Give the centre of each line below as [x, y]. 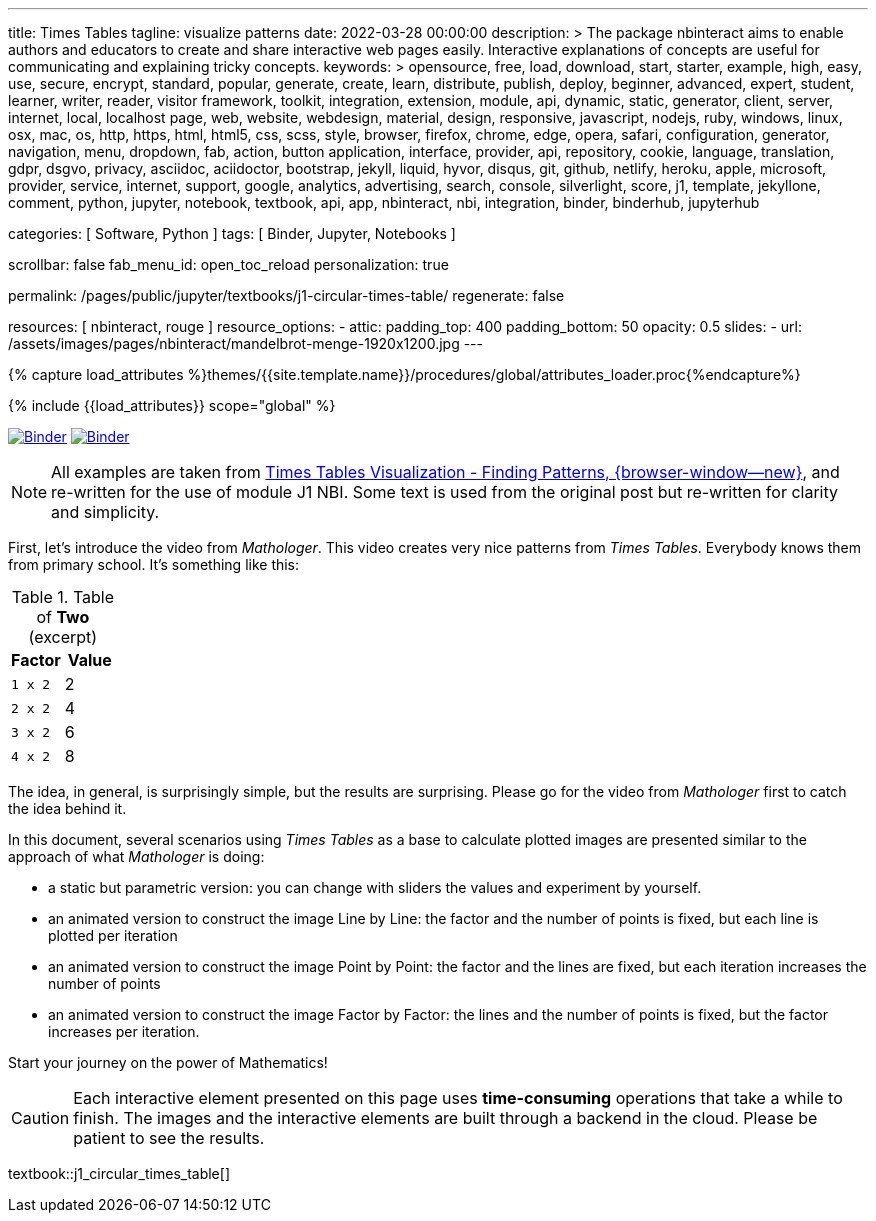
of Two [63, 617]
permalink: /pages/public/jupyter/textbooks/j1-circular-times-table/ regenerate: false [286, 295]
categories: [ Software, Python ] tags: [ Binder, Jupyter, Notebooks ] [232, 233]
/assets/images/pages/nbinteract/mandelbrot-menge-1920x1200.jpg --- [245, 343]
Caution [40, 1118]
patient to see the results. [169, 1138]
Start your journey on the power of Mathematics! [168, 1062]
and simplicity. [105, 512]
